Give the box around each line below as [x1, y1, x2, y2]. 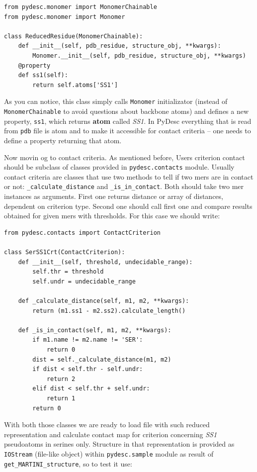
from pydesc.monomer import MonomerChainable [4, 3, 157, 10]
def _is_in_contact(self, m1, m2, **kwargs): [18, 326, 171, 334]
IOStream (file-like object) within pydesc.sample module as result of [4, 448, 214, 459]
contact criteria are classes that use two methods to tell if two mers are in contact [4, 171, 254, 182]
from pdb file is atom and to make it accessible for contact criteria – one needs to [4, 125, 251, 136]
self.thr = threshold [32, 268, 104, 276]
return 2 [46, 375, 76, 382]
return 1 [46, 394, 76, 402]
